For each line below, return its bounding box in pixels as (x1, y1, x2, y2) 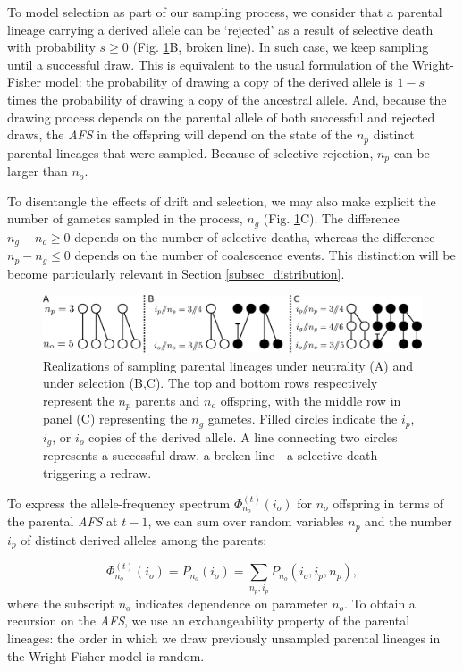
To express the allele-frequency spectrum (7, 493, 231, 512)
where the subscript (7, 593, 115, 612)
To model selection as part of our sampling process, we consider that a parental (7, 3, 442, 21)
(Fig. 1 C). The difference (263, 209, 400, 228)
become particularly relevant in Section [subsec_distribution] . (7, 264, 345, 282)
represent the (43, 390, 114, 409)
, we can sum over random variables (147, 512, 344, 531)
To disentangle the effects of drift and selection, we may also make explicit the (7, 191, 436, 210)
